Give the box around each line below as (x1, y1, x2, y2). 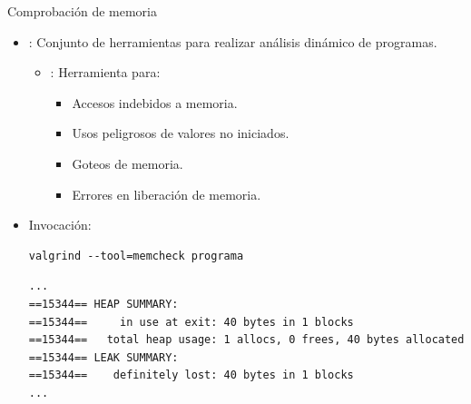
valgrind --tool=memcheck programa (28, 249, 244, 262)
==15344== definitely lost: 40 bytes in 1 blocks (28, 369, 354, 382)
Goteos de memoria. (72, 153, 183, 172)
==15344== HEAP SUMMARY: (28, 297, 179, 310)
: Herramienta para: (50, 63, 161, 82)
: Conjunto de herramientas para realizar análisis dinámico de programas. (28, 32, 437, 51)
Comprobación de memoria (7, 2, 157, 20)
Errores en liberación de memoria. (72, 184, 261, 203)
